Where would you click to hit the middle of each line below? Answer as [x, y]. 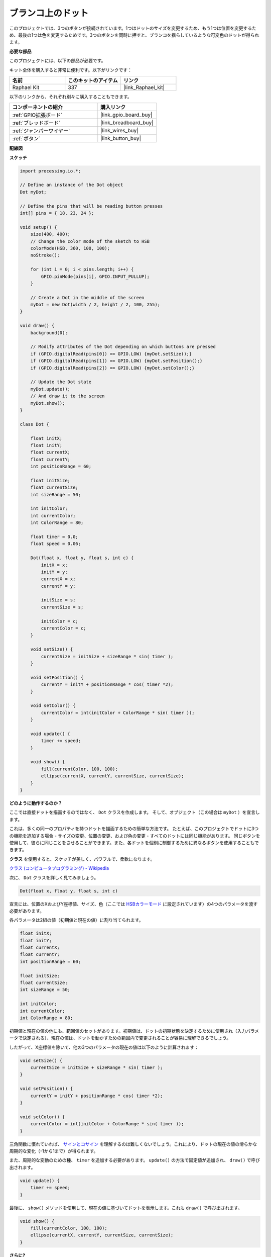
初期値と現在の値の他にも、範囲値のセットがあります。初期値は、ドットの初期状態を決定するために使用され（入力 [128, 1031]
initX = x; [54, 565]
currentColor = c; [63, 628]
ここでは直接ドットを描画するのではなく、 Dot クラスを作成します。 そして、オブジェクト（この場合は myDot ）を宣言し [135, 813]
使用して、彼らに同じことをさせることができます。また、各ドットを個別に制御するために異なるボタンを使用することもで [134, 843]
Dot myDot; [33, 192]
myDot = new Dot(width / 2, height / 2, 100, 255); [95, 305]
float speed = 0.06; [56, 544]
